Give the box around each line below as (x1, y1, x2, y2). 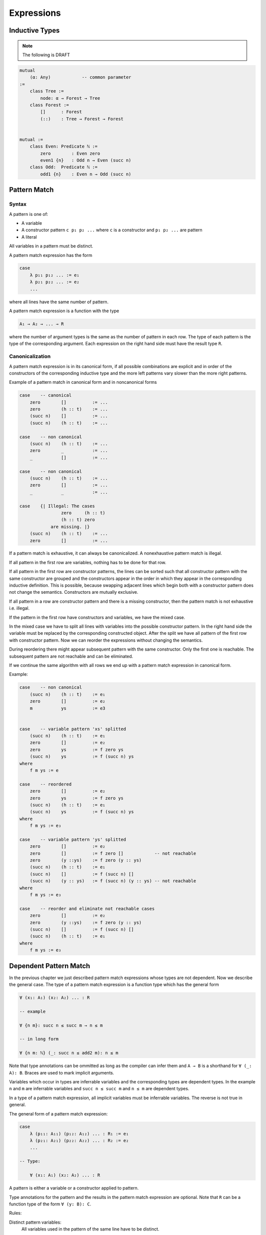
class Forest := (30, 102, 69, 108)
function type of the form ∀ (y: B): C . (9, 1201, 91, 1207)
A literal (21, 234, 37, 240)
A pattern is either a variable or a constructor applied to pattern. (9, 1185, 139, 1191)
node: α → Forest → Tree (40, 95, 100, 101)
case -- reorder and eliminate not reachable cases (19, 906, 155, 911)
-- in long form (19, 1036, 59, 1042)
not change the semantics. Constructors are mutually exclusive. (9, 589, 138, 595)
